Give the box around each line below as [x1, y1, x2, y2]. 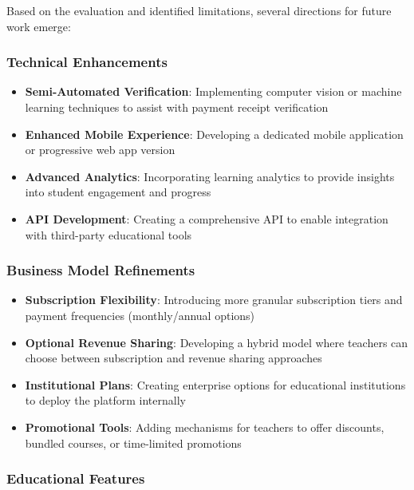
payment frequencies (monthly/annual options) [25, 306, 255, 323]
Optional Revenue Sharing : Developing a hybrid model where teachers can [25, 334, 408, 350]
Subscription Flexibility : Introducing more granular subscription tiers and [25, 291, 403, 308]
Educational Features [6, 468, 145, 488]
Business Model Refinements [6, 260, 195, 280]
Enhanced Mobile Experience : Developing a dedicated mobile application [25, 125, 404, 142]
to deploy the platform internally [25, 392, 186, 409]
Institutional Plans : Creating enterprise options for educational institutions [25, 376, 406, 393]
